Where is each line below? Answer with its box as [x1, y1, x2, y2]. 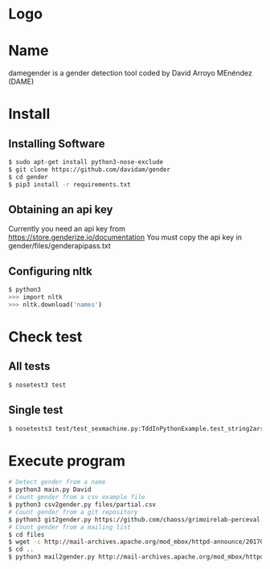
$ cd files [8, 530, 45, 538]
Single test [8, 403, 63, 417]
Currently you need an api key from [8, 224, 126, 234]
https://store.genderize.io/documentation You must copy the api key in [8, 232, 243, 242]
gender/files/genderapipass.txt [8, 241, 111, 251]
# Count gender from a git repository [8, 508, 138, 516]
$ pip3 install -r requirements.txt [8, 180, 131, 189]
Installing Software [8, 137, 105, 150]
